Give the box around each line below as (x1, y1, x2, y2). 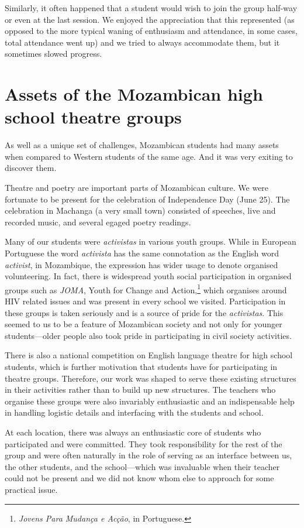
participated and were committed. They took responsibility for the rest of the (5, 437, 282, 450)
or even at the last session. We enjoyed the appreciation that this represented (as (5, 13, 295, 25)
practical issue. (5, 483, 58, 495)
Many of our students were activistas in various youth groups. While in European (5, 235, 296, 248)
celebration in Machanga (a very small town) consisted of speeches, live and (5, 204, 276, 217)
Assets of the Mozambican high (5, 82, 263, 106)
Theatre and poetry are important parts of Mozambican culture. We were (5, 181, 269, 194)
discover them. (5, 162, 57, 174)
